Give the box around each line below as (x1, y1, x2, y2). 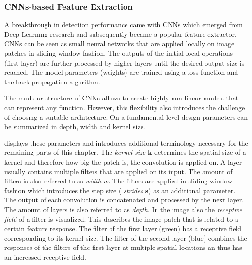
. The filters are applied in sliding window (108, 176, 233, 186)
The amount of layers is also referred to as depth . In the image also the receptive (4, 204, 242, 214)
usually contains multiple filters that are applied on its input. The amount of (4, 166, 233, 176)
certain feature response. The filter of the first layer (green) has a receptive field (4, 223, 242, 233)
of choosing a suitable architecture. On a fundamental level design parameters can (4, 112, 248, 122)
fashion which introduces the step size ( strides (4, 185, 143, 195)
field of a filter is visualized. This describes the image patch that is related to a (4, 214, 238, 224)
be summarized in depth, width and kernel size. (4, 121, 145, 132)
